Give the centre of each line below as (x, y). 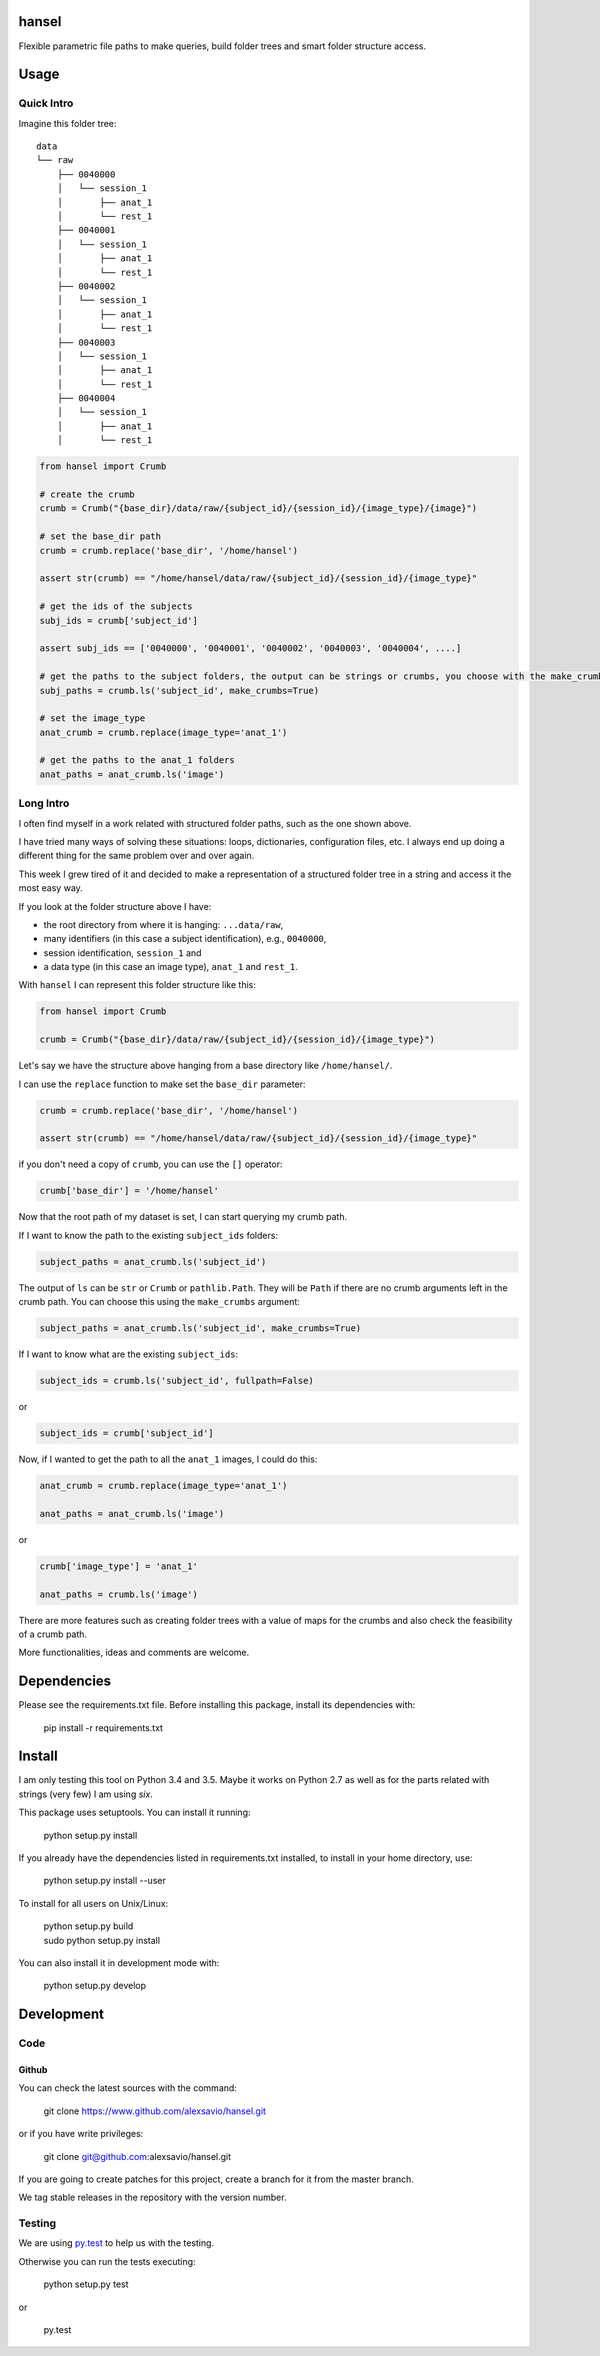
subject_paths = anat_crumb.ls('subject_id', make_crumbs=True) (200, 1328)
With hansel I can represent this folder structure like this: (137, 985)
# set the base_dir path (100, 536)
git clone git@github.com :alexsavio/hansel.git (137, 2156)
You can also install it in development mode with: (119, 1963)
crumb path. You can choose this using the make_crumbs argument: (159, 1302)
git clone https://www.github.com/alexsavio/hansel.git (155, 2111)
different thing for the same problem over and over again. (136, 856)
